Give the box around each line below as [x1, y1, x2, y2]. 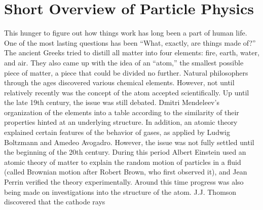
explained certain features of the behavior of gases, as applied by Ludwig [4, 127, 230, 137]
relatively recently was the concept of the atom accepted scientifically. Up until [4, 87, 249, 97]
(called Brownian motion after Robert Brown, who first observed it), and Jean [4, 166, 247, 177]
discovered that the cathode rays [4, 196, 105, 207]
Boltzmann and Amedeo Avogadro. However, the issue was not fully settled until [4, 136, 254, 147]
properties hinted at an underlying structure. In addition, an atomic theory [4, 117, 238, 127]
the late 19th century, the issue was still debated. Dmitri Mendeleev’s [4, 97, 219, 108]
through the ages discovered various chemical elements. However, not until [4, 77, 235, 88]
